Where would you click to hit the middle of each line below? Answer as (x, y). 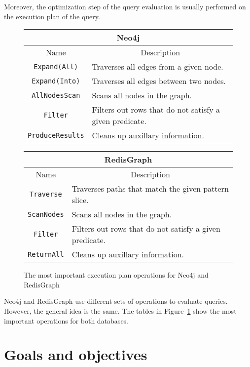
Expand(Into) (56, 81)
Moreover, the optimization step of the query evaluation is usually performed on (125, 6)
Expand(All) (56, 66)
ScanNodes (46, 214)
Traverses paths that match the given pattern (150, 189)
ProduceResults (56, 135)
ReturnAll (46, 254)
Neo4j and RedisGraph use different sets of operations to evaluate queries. (116, 301)
